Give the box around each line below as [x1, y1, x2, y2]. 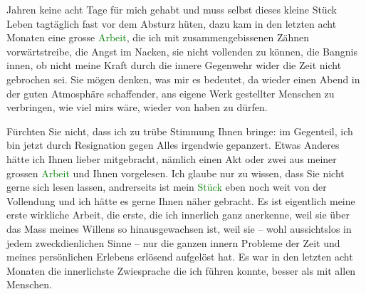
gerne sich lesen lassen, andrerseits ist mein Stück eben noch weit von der [6, 179, 327, 194]
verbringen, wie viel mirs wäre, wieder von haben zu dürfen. [6, 100, 268, 115]
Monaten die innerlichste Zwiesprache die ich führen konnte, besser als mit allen [6, 263, 356, 278]
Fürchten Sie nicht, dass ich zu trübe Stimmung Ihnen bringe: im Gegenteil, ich [6, 123, 353, 138]
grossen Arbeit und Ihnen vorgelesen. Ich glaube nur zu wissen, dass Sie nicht [6, 165, 345, 180]
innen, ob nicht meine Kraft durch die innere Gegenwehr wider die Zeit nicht [6, 58, 342, 73]
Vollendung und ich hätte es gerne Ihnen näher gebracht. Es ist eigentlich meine [6, 193, 355, 208]
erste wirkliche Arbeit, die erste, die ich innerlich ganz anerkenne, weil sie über [6, 207, 350, 222]
